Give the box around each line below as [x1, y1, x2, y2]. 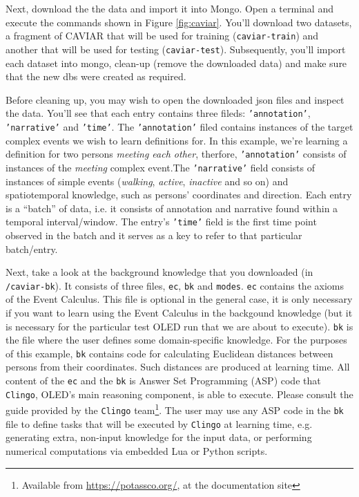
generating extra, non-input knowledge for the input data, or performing [6, 430, 312, 444]
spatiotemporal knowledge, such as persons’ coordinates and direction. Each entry [6, 187, 352, 202]
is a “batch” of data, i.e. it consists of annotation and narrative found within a [6, 200, 338, 215]
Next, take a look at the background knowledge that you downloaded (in [6, 265, 313, 279]
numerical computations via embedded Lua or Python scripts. [6, 443, 268, 458]
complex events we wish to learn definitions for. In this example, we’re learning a [6, 133, 348, 147]
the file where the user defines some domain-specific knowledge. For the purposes [6, 332, 347, 347]
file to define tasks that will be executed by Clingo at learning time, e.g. [6, 416, 313, 431]
